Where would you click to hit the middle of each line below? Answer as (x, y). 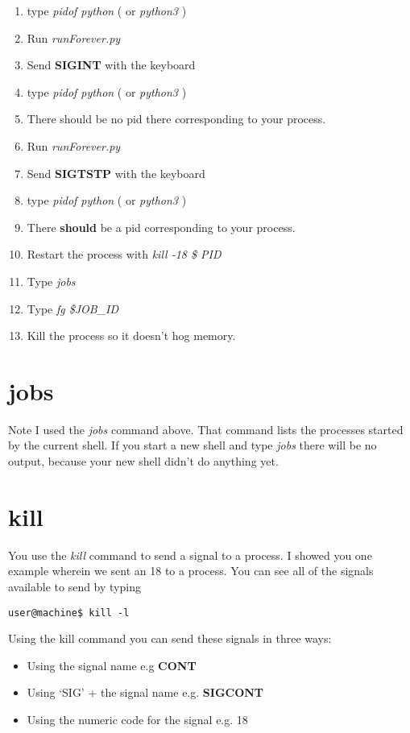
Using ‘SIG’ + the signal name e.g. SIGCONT (145, 692)
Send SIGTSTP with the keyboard (116, 173)
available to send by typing (75, 586)
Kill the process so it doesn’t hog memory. (131, 335)
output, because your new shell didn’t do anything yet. (143, 461)
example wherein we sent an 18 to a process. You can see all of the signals (191, 571)
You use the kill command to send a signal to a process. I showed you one (190, 555)
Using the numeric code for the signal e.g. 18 (137, 719)
